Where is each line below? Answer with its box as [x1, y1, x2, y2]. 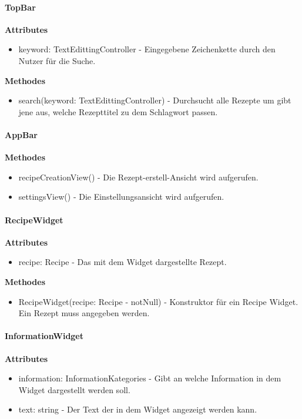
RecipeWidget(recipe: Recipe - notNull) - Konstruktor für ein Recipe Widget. [18, 295, 298, 307]
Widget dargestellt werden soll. [18, 383, 130, 395]
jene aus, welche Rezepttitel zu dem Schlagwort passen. [18, 105, 218, 118]
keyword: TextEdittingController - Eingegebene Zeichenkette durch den [18, 43, 276, 55]
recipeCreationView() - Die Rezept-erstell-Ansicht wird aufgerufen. [18, 170, 259, 183]
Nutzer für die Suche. [18, 54, 96, 66]
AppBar [5, 128, 38, 140]
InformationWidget [5, 330, 84, 342]
